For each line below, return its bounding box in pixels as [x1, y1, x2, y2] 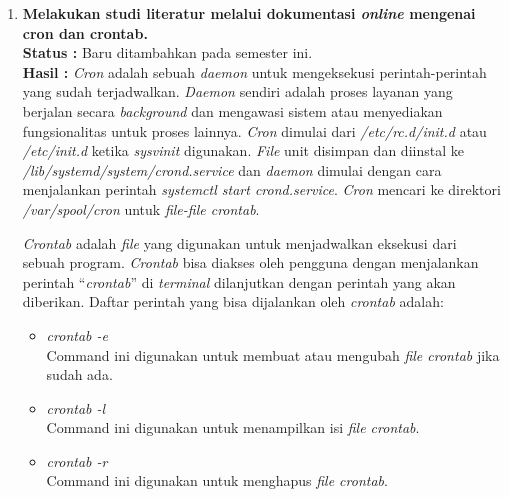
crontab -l [46, 397, 106, 418]
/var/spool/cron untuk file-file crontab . [22, 198, 260, 219]
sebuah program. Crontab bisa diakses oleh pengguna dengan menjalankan [22, 252, 479, 273]
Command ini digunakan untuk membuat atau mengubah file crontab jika [46, 344, 500, 365]
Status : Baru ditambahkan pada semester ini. [22, 42, 313, 63]
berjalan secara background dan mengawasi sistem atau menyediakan [22, 100, 443, 121]
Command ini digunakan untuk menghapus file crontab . [46, 470, 388, 491]
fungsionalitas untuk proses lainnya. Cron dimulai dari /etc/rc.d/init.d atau [22, 120, 487, 141]
